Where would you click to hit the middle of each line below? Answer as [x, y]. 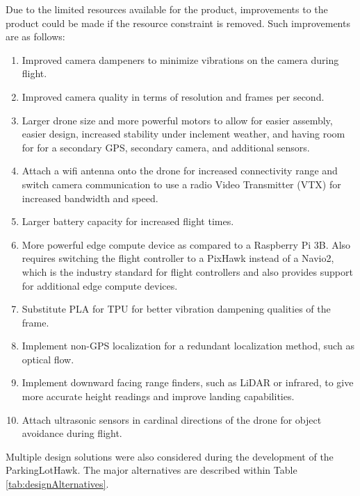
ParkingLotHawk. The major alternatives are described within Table [152, 470]
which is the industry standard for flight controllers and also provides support [187, 271]
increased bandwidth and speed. [90, 198]
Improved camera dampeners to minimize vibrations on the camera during [180, 59]
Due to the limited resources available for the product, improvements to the [167, 9]
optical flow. [48, 359]
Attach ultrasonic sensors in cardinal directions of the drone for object [172, 419]
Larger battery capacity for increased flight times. [128, 221]
